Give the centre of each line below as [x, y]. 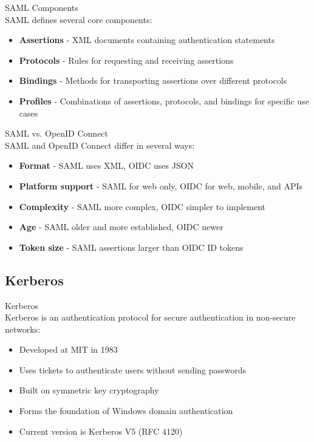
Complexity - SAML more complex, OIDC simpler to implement [142, 206]
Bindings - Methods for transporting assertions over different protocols [153, 80]
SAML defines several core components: [79, 19]
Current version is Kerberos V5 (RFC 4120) [101, 431]
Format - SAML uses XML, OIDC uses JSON [107, 165]
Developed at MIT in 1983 [68, 349]
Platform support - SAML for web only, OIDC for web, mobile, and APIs [161, 185]
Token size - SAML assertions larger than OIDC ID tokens [131, 247]
